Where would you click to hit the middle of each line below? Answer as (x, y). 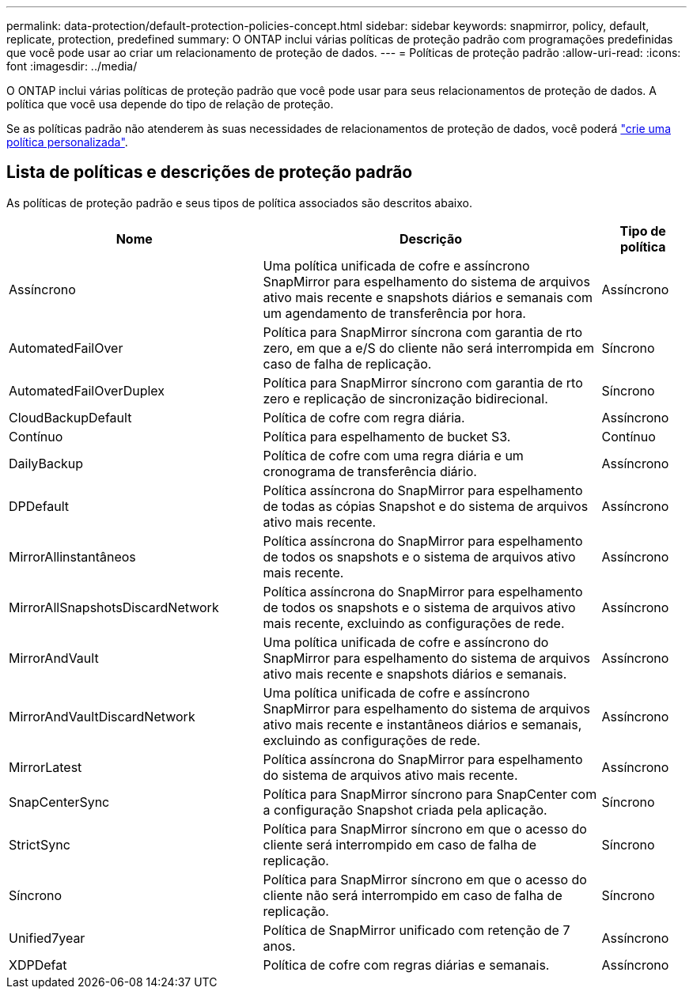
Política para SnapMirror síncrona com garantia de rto (423, 332)
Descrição (431, 238)
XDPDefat (38, 965)
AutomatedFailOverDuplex (87, 390)
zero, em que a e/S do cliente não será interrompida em (429, 348)
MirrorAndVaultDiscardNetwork (102, 716)
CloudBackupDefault (70, 417)
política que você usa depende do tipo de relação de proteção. (170, 104)
